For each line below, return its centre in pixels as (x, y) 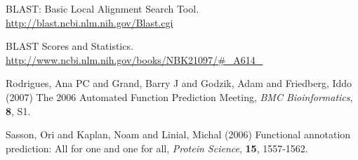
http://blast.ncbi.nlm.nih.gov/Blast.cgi (89, 22)
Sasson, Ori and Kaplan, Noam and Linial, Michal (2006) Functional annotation (178, 134)
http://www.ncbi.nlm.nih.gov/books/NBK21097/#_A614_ (134, 59)
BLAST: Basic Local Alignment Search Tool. (102, 8)
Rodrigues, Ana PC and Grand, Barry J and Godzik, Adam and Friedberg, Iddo (179, 83)
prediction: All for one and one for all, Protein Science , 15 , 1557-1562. (157, 148)
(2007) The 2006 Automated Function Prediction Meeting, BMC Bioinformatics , (179, 96)
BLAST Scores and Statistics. (69, 46)
